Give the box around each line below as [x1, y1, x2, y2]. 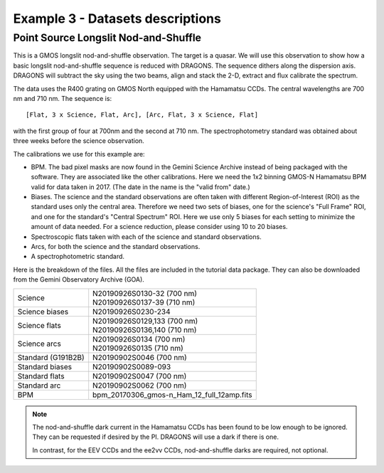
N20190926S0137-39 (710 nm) [92, 297, 196, 307]
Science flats [17, 320, 62, 330]
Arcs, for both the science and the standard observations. [31, 243, 201, 251]
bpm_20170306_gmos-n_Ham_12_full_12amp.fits [92, 390, 252, 400]
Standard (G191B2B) [17, 352, 85, 362]
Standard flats [17, 371, 65, 381]
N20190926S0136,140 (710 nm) [92, 324, 197, 334]
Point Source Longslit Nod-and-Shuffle [13, 31, 202, 44]
